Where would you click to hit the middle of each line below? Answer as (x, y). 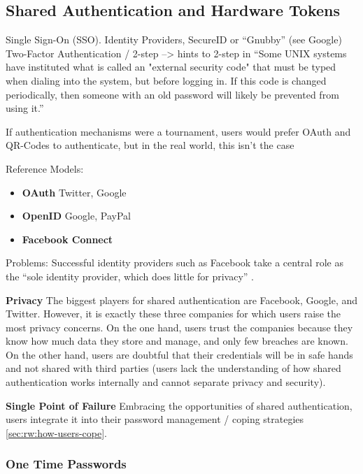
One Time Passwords (66, 464)
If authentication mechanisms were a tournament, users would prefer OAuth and (178, 131)
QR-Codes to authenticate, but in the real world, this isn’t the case (150, 145)
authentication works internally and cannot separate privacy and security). (166, 382)
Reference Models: (45, 168)
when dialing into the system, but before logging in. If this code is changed (166, 80)
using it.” (25, 108)
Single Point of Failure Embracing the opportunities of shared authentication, (179, 405)
